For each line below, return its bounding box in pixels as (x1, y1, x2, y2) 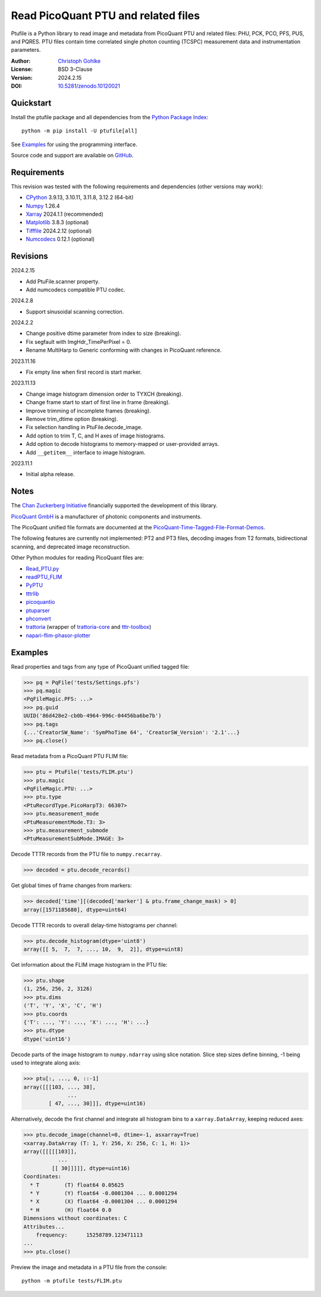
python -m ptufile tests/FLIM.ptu (21, 1277, 122, 1284)
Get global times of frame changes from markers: (11, 882, 132, 889)
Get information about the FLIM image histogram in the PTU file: (11, 961, 168, 969)
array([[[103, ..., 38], (23, 1084, 96, 1090)
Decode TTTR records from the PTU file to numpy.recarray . (11, 851, 162, 858)
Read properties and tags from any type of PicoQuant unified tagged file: (11, 663, 190, 670)
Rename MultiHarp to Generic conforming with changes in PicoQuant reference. (26, 346, 222, 354)
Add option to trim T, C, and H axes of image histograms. (26, 432, 166, 439)
